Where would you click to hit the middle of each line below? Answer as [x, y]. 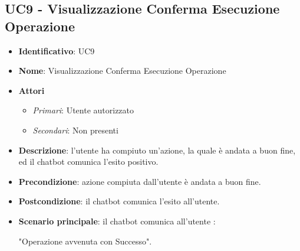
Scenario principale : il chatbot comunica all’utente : [117, 221]
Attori [32, 90]
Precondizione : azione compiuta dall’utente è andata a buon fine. [140, 181]
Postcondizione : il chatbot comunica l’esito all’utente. [119, 201]
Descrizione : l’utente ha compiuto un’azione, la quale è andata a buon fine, [157, 150]
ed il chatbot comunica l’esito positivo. [88, 162]
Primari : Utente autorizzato [83, 110]
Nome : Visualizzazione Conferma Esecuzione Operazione [122, 71]
